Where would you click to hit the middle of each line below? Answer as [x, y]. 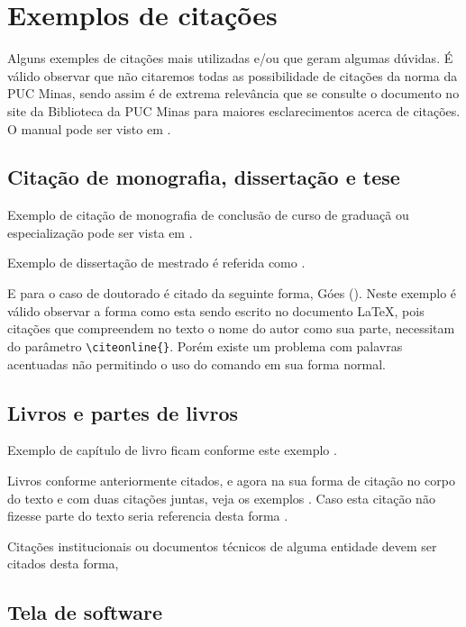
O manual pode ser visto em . [89, 128]
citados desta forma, [63, 563]
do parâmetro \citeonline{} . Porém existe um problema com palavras [205, 345]
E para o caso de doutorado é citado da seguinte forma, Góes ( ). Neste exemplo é [232, 293]
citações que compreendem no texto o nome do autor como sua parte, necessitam [231, 328]
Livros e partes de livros [123, 412]
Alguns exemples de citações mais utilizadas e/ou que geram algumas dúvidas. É [230, 58]
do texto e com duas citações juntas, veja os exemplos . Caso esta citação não [221, 498]
